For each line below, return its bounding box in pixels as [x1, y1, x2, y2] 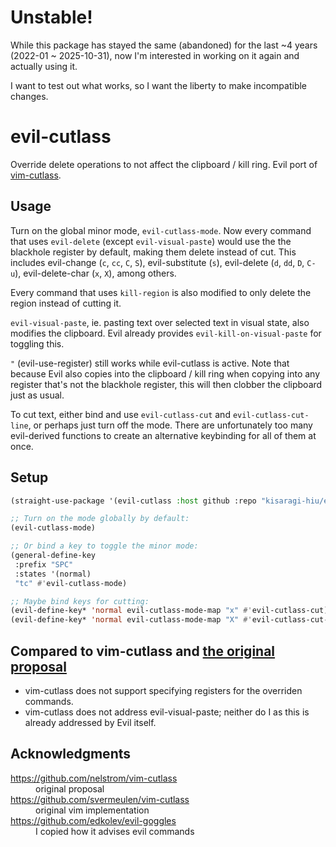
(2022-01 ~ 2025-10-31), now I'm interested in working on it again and [10, 49, 300, 61]
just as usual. [10, 389, 65, 401]
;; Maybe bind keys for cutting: [10, 596, 150, 606]
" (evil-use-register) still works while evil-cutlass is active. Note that [10, 357, 290, 369]
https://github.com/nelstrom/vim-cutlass [10, 772, 178, 784]
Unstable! [10, 6, 93, 29]
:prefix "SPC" [14, 559, 74, 570]
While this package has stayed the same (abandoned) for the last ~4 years [10, 39, 318, 51]
